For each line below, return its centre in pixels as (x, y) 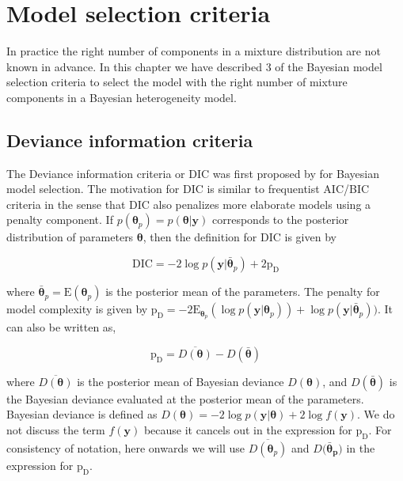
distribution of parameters (70, 237)
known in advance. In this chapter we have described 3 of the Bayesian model (194, 66)
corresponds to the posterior (281, 220)
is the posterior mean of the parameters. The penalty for (243, 292)
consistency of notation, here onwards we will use (125, 447)
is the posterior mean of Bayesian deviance (181, 381)
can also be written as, (61, 326)
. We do (376, 414)
